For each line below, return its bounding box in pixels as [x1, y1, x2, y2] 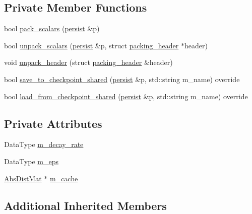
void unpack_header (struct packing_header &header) [4, 57, 173, 67]
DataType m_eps [4, 156, 58, 166]
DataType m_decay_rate [4, 139, 84, 150]
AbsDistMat [4, 173, 42, 183]
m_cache [49, 173, 78, 183]
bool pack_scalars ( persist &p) [4, 23, 100, 34]
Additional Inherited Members [4, 197, 167, 213]
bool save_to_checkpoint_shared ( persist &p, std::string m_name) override [4, 74, 240, 84]
